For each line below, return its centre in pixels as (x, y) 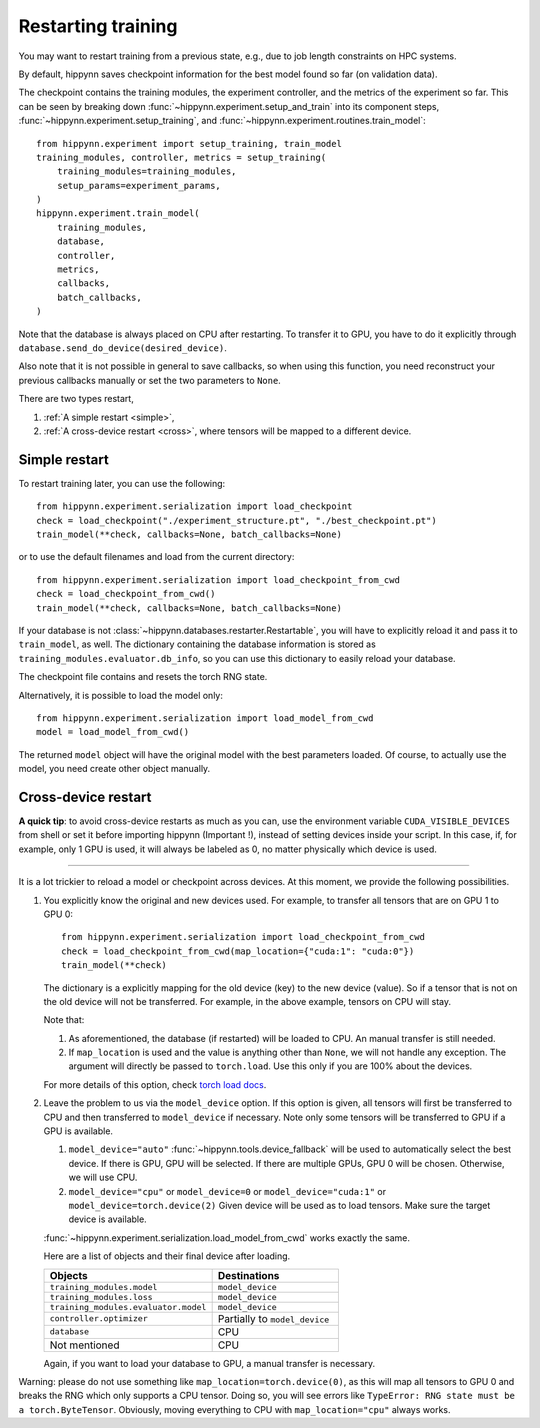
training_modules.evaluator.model (128, 1306)
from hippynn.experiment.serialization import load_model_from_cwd (205, 718)
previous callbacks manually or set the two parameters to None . (150, 380)
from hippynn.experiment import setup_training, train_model (189, 143)
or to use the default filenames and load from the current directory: (156, 557)
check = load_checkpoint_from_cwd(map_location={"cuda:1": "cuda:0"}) (238, 951)
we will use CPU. (103, 1177)
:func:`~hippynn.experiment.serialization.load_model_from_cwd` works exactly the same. (226, 1237)
